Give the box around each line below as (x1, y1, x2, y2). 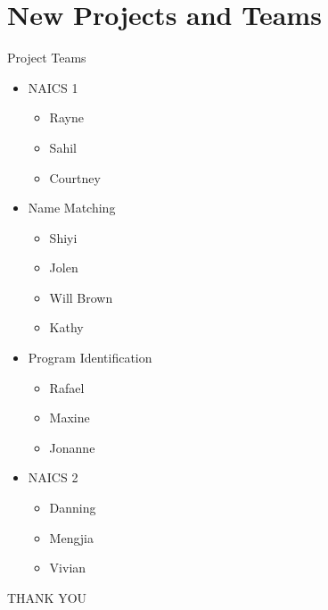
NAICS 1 (28, 78, 78, 96)
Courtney (49, 168, 101, 187)
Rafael (49, 378, 85, 397)
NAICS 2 (28, 468, 78, 487)
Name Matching (28, 198, 116, 217)
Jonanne (49, 438, 95, 456)
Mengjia (49, 528, 94, 547)
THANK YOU (7, 588, 87, 606)
